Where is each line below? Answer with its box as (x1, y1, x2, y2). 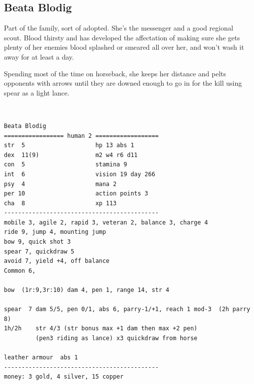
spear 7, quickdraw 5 (4, 248, 75, 255)
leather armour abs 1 (4, 354, 78, 361)
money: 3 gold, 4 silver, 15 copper (4, 373, 124, 381)
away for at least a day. (4, 51, 74, 62)
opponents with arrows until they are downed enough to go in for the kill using (4, 78, 242, 88)
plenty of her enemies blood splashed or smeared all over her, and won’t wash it (4, 42, 244, 52)
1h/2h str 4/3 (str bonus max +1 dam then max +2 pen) (4, 325, 198, 332)
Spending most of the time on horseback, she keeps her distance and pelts (4, 68, 226, 78)
